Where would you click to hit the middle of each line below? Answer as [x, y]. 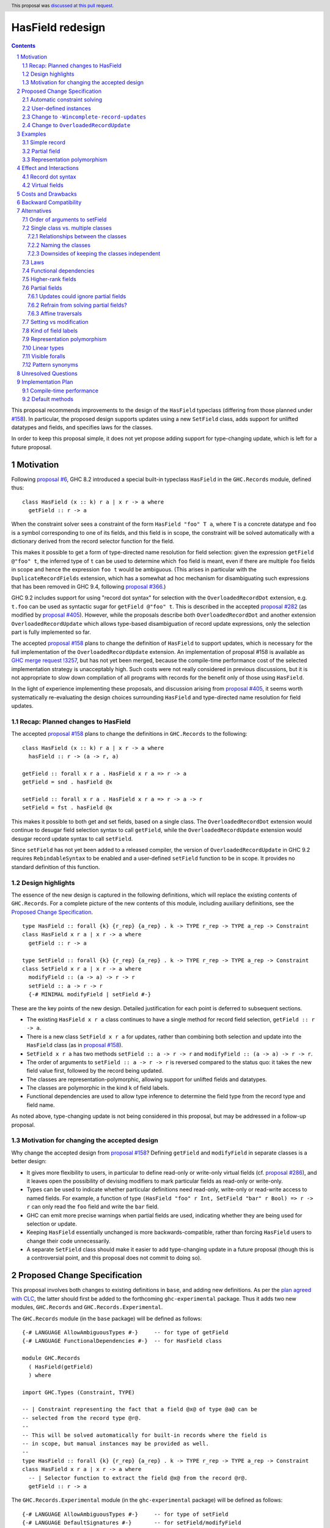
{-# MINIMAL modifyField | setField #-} [90, 994]
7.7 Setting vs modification [55, 322]
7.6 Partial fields [42, 288]
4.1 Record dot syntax [49, 177]
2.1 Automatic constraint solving [62, 100]
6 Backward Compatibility [49, 202]
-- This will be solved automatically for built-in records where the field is [145, 1435]
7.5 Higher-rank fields [49, 279]
